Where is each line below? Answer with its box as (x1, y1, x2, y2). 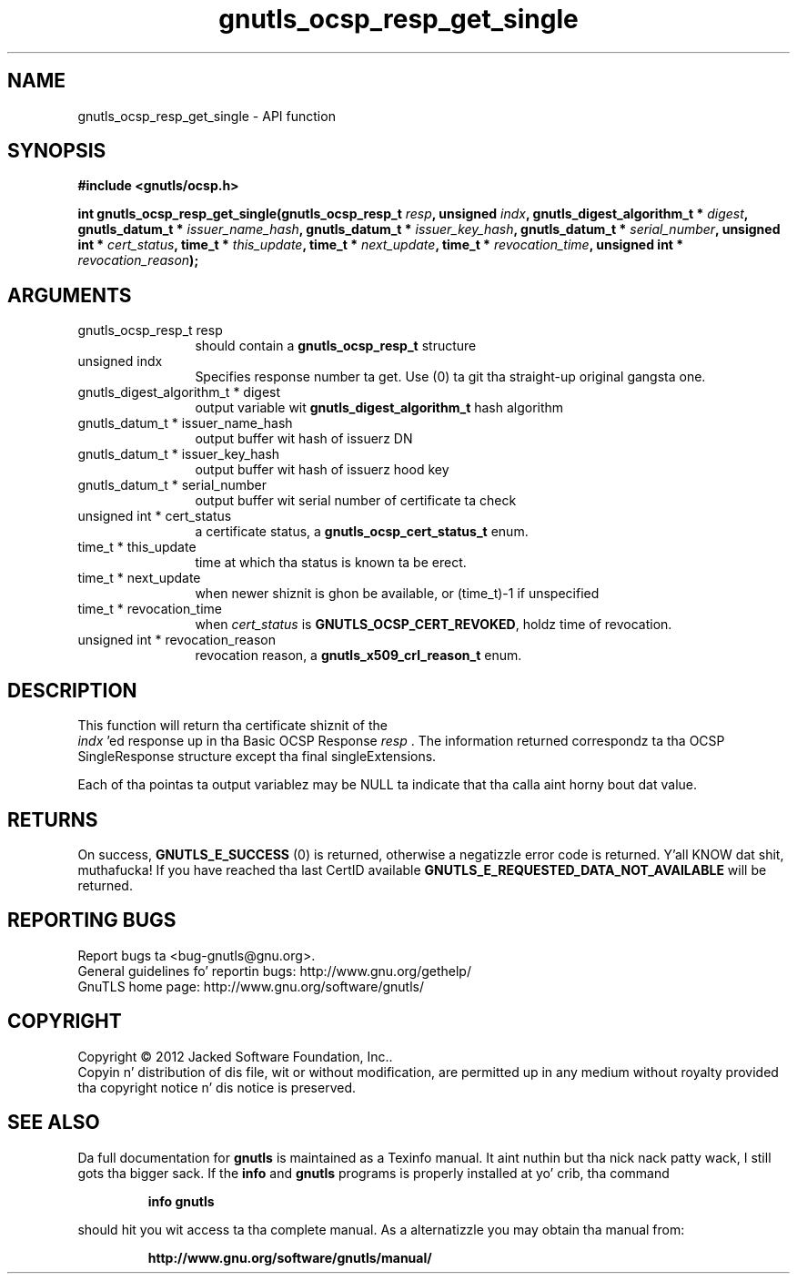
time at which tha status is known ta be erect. (195, 554, 467, 571)
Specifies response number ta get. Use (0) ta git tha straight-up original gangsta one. (195, 369, 706, 385)
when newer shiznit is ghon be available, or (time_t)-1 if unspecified (195, 585, 600, 602)
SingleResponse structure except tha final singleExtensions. (77, 748, 437, 765)
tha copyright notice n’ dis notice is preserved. (77, 1079, 357, 1095)
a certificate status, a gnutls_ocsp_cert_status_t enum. (195, 524, 529, 540)
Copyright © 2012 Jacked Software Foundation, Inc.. (77, 1048, 393, 1064)
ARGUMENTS (7, 283, 132, 307)
